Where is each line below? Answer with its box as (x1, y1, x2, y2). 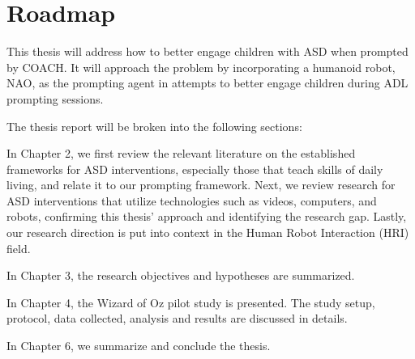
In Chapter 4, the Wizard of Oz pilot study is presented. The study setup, (6, 294, 375, 310)
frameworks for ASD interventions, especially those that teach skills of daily (6, 160, 383, 177)
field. (6, 239, 31, 256)
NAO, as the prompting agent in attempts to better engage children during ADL (6, 74, 409, 91)
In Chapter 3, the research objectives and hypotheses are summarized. (6, 267, 355, 284)
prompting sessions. (6, 90, 104, 107)
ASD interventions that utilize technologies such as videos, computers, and (6, 192, 377, 209)
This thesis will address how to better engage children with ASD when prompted (6, 43, 409, 60)
